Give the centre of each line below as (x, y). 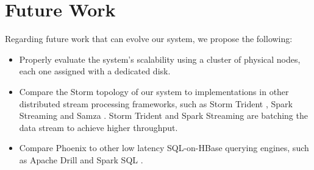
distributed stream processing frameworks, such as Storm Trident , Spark (156, 103)
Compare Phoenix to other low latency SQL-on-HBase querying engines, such (164, 148)
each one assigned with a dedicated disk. (95, 71)
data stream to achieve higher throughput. (98, 127)
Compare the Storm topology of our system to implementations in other (154, 91)
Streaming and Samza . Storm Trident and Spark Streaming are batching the (163, 115)
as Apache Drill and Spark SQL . (81, 159)
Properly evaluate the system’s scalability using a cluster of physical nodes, (160, 59)
